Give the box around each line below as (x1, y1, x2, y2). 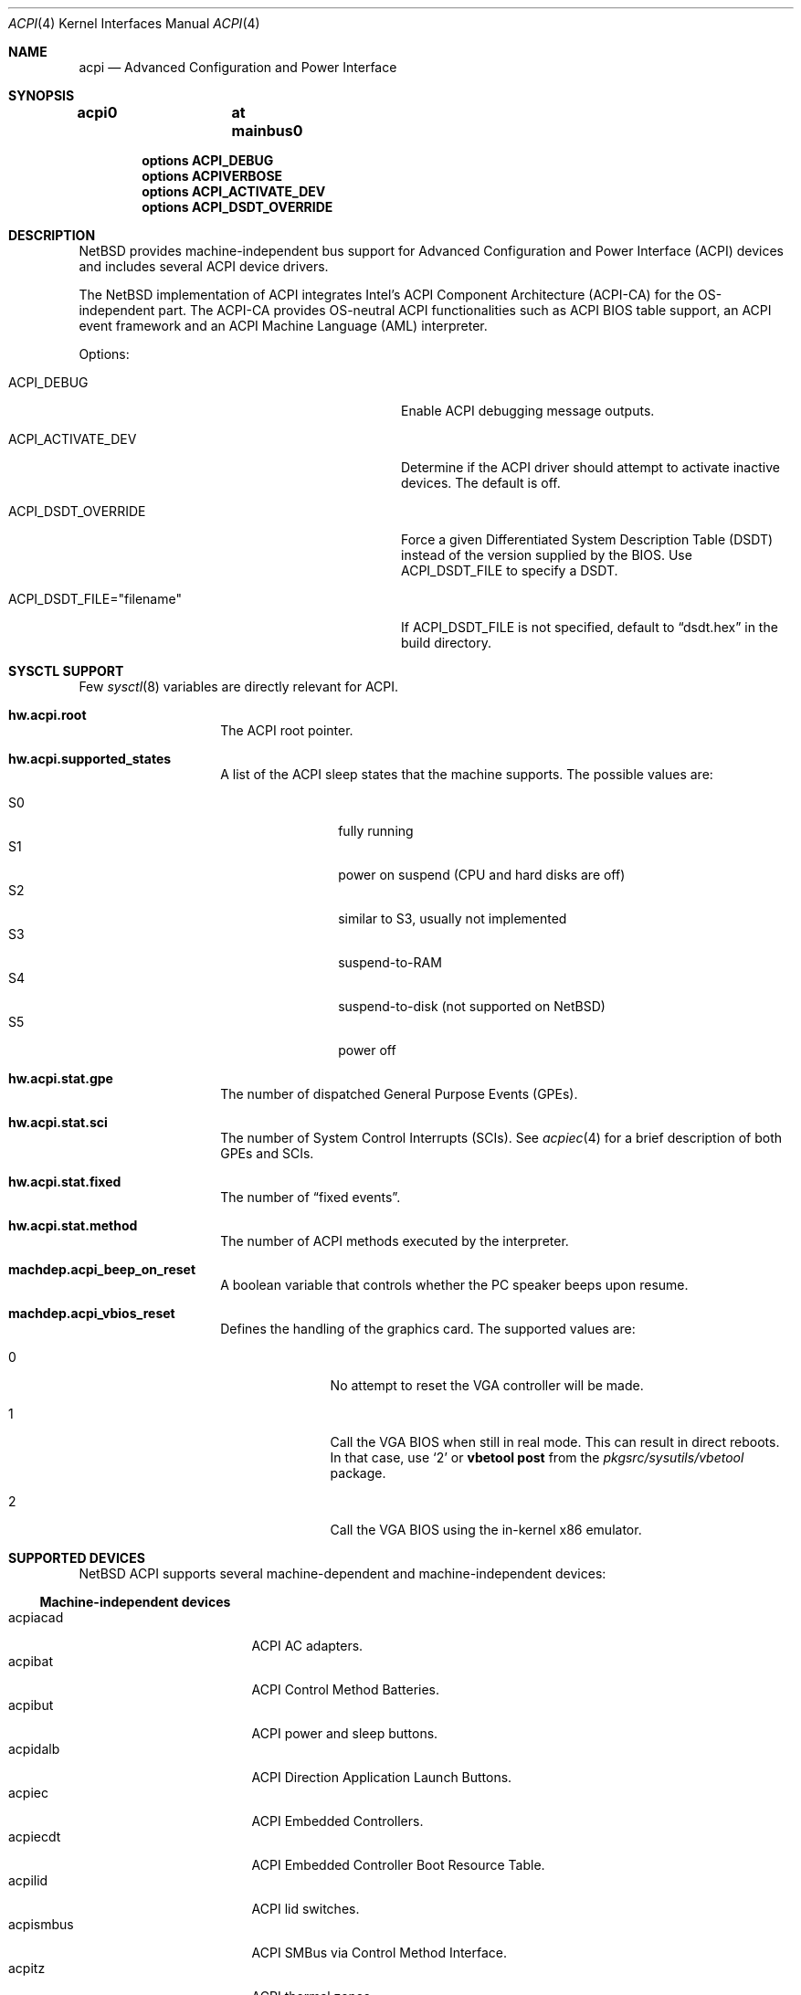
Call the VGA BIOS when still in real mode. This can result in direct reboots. (330, 1434, 780, 1450)
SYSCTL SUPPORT (8, 663, 124, 679)
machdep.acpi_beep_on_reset (8, 1261, 196, 1277)
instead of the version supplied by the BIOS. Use (401, 547, 692, 563)
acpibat (8, 1653, 53, 1669)
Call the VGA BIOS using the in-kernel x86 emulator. (330, 1522, 642, 1537)
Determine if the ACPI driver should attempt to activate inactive (401, 459, 780, 475)
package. (330, 1465, 386, 1481)
